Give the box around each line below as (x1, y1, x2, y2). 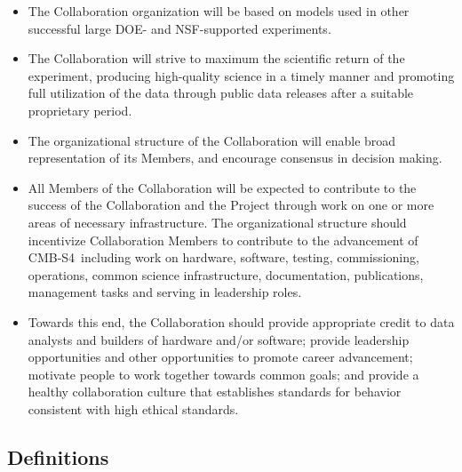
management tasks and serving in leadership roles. (28, 283, 302, 301)
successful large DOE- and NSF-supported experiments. (28, 19, 331, 37)
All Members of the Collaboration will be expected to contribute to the (28, 178, 417, 196)
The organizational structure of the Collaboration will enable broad (28, 131, 396, 149)
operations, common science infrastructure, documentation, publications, (28, 265, 424, 284)
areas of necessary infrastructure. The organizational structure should (28, 212, 407, 231)
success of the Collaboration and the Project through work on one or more (28, 196, 434, 214)
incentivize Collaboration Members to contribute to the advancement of (28, 230, 418, 249)
